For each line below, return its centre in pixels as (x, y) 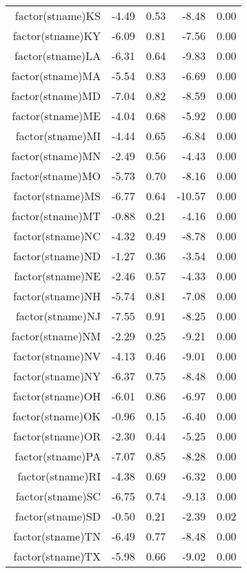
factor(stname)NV (57, 356)
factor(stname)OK (57, 416)
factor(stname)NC (57, 236)
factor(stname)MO (56, 176)
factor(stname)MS (57, 196)
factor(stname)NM (56, 336)
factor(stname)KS (58, 16)
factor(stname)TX (57, 556)
